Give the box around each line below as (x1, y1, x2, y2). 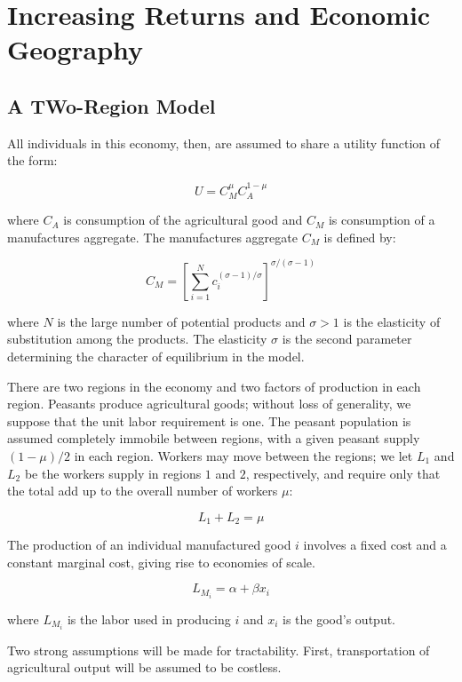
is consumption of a (328, 210, 435, 229)
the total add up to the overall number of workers (7, 481, 278, 500)
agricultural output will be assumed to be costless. (7, 658, 282, 677)
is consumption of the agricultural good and (63, 210, 303, 229)
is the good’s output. (283, 609, 396, 628)
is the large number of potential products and (57, 312, 306, 330)
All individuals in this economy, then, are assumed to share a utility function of (7, 133, 441, 152)
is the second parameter (282, 329, 412, 348)
